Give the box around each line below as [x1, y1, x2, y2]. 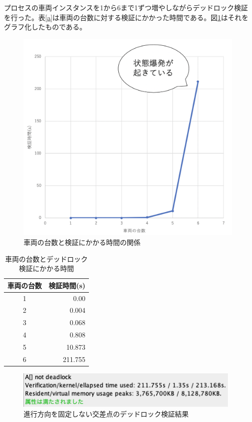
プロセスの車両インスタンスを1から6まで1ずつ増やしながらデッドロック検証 [4, 2, 248, 12]
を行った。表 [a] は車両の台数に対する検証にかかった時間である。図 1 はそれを [4, 12, 249, 22]
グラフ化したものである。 [4, 22, 86, 32]
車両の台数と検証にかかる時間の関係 [24, 237, 140, 247]
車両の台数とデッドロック [5, 253, 88, 264]
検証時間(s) [49, 280, 85, 290]
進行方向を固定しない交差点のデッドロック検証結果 [24, 408, 189, 419]
